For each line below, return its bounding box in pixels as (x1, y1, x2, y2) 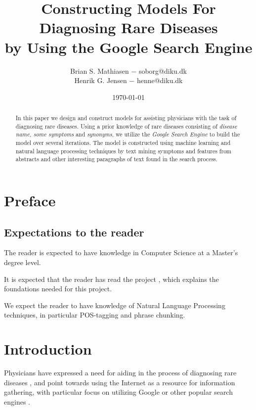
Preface (4, 190, 56, 211)
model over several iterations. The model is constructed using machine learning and (15, 138, 231, 147)
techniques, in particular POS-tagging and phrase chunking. (4, 310, 185, 320)
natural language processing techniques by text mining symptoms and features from (15, 146, 231, 155)
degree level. (4, 257, 41, 267)
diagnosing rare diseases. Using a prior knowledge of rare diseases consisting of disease (15, 122, 237, 130)
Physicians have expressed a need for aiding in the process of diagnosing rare (4, 367, 237, 378)
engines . (4, 396, 30, 407)
